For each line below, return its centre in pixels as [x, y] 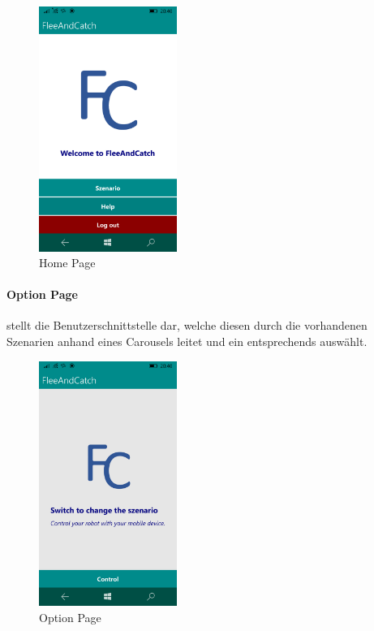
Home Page [67, 263]
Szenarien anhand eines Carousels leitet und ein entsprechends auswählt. [187, 341]
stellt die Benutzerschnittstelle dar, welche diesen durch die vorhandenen [187, 325]
